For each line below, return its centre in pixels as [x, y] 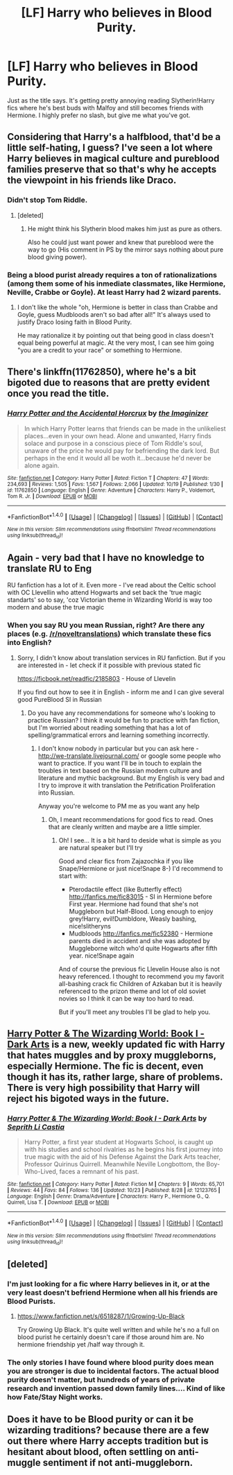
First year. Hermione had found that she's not [134, 904]
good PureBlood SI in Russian [59, 699]
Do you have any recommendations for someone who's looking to [122, 713]
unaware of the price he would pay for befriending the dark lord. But [122, 450]
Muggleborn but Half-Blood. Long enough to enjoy [141, 911]
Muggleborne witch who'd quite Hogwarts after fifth [143, 948]
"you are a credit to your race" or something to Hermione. [100, 350]
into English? [29, 643]
